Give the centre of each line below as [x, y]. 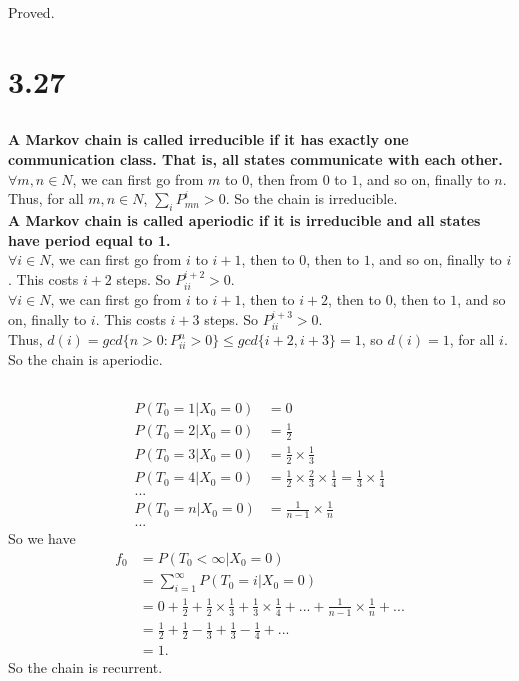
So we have [42, 538]
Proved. [31, 12]
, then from [284, 178]
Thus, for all [46, 198]
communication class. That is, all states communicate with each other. [255, 158]
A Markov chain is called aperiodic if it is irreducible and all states [244, 219]
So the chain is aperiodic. [85, 358]
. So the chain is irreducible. [311, 198]
